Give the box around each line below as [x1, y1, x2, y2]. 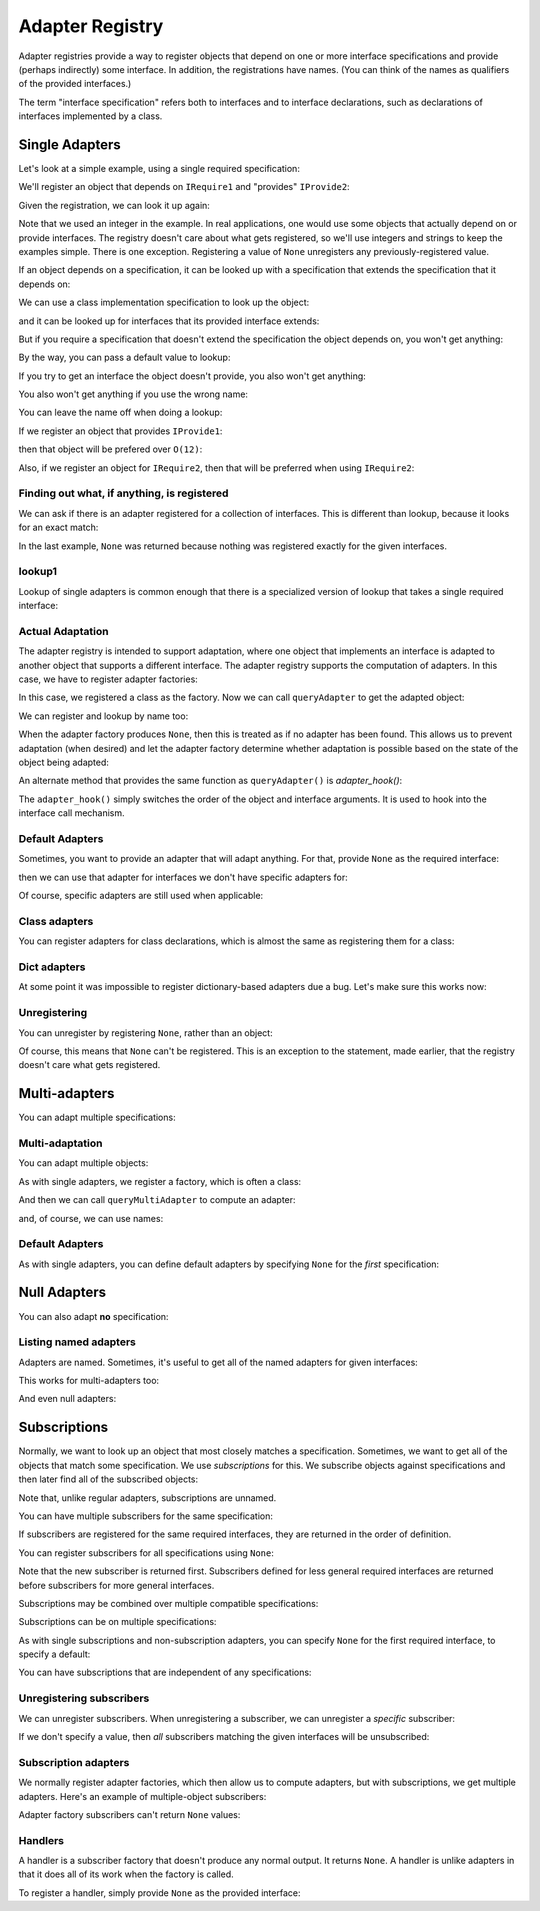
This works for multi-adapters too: [18, 1375, 160, 1387]
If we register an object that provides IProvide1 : [18, 425, 223, 437]
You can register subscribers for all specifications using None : [18, 1546, 274, 1559]
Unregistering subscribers [18, 1691, 150, 1705]
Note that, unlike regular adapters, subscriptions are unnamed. [18, 1491, 277, 1504]
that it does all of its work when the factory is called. [18, 1868, 234, 1880]
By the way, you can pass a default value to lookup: [18, 351, 231, 364]
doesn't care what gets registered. [18, 1059, 161, 1071]
